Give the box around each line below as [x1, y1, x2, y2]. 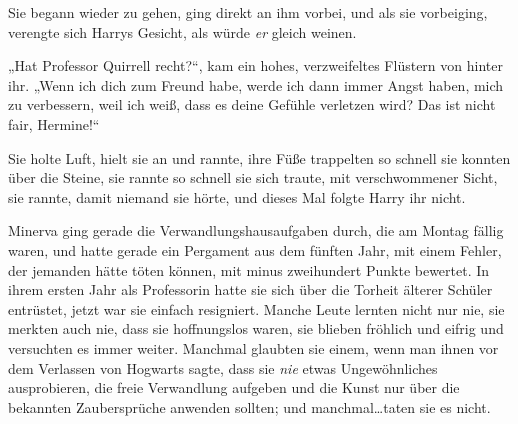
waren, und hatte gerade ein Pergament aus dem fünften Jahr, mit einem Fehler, [8, 239, 502, 260]
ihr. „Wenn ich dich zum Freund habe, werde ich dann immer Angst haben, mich [8, 74, 504, 95]
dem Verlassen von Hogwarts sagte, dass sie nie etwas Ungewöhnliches [8, 357, 438, 378]
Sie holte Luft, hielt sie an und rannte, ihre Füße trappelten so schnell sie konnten [8, 147, 511, 168]
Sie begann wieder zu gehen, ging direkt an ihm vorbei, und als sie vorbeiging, [8, 2, 488, 22]
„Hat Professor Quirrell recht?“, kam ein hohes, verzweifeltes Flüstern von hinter [8, 55, 503, 76]
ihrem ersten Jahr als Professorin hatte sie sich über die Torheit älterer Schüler [8, 279, 493, 300]
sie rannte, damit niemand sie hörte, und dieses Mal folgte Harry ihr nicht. [8, 186, 466, 207]
